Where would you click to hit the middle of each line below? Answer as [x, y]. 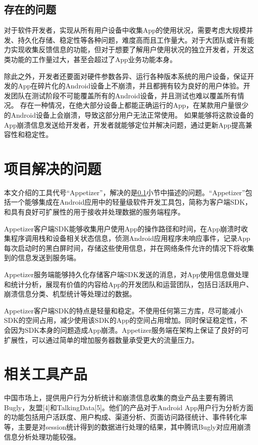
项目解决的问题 [53, 168]
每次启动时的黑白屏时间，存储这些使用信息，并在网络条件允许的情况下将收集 [129, 248]
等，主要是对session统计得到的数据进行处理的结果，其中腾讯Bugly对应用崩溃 [128, 427]
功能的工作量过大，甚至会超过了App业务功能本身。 [94, 59]
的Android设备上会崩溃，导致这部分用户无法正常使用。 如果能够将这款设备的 [129, 114]
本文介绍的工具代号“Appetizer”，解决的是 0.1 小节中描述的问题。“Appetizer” [125, 192]
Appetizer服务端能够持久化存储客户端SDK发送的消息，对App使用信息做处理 [127, 274]
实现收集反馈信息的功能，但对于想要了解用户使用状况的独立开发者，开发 [129, 49]
